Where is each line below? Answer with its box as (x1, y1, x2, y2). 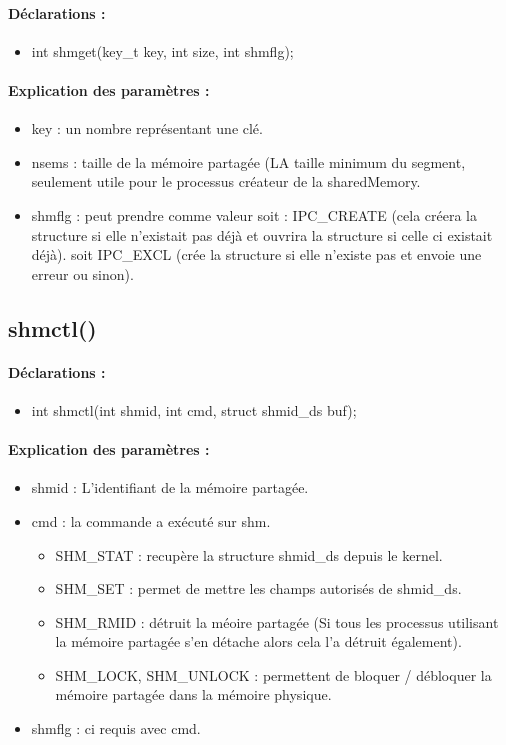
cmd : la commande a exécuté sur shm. (31, 510, 271, 531)
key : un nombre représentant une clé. (31, 118, 263, 139)
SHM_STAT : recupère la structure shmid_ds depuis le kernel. (55, 544, 443, 565)
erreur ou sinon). (31, 263, 134, 284)
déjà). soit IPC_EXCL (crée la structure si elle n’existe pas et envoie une (31, 244, 482, 265)
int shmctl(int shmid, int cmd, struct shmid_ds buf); (31, 399, 357, 420)
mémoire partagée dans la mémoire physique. (55, 684, 332, 705)
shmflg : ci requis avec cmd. (31, 718, 201, 739)
